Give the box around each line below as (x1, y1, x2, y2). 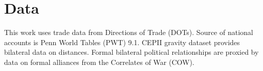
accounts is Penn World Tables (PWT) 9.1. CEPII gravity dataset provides (4, 37, 240, 47)
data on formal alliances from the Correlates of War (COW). (4, 56, 194, 67)
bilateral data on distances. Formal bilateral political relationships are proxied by (4, 47, 259, 57)
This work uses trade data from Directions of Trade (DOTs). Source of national (4, 27, 253, 38)
